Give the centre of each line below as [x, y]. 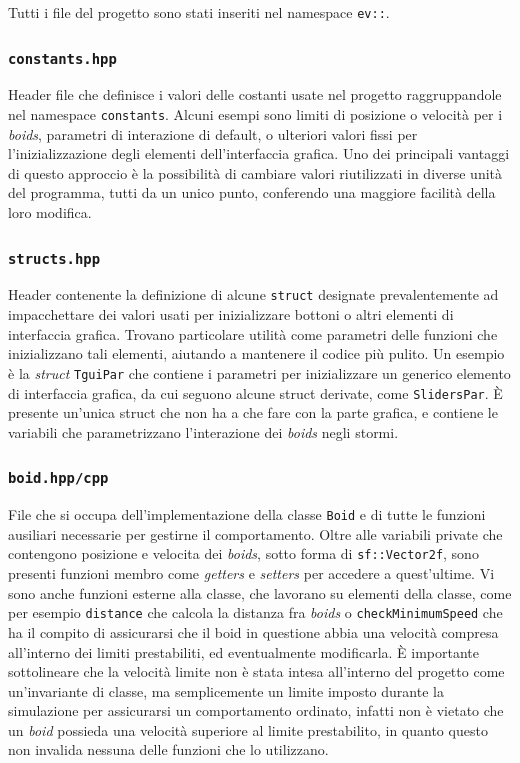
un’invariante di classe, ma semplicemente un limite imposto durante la [226, 690]
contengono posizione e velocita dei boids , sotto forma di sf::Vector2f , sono [243, 553]
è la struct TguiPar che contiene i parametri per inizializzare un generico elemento [259, 372]
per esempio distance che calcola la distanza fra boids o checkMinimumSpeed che [255, 612]
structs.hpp [54, 258]
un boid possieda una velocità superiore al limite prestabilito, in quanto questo [248, 729]
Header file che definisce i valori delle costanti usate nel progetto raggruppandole [255, 94]
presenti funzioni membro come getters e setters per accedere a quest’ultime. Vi [251, 573]
